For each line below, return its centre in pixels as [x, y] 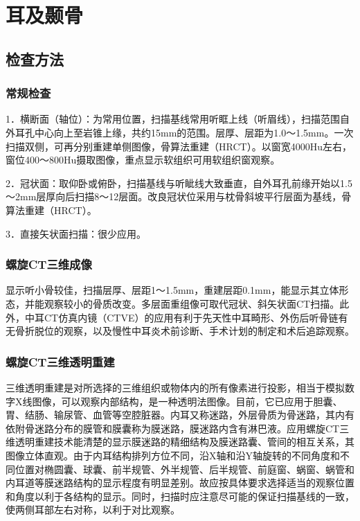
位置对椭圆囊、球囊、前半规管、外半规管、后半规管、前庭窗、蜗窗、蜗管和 [184, 469]
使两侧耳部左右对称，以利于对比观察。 [93, 510]
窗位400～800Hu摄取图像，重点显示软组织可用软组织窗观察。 [143, 160]
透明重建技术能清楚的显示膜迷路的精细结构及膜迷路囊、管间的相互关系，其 [184, 442]
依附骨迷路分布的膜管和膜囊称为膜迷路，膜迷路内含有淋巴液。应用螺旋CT [173, 428]
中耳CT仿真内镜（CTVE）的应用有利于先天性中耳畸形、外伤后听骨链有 [186, 317]
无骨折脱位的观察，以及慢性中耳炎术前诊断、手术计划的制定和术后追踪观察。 [180, 331]
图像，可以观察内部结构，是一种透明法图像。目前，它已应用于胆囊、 [187, 401]
